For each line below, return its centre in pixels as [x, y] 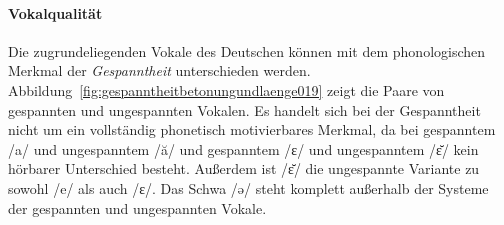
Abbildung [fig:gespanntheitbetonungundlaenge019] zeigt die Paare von [226, 89]
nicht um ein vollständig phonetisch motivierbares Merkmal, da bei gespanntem [252, 129]
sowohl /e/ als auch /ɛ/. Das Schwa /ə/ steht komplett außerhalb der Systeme [248, 187]
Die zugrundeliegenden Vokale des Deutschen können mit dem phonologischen [247, 50]
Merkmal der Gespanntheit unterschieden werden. [159, 70]
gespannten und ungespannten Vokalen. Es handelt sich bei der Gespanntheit [244, 109]
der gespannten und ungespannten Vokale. [137, 207]
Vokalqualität [55, 12]
